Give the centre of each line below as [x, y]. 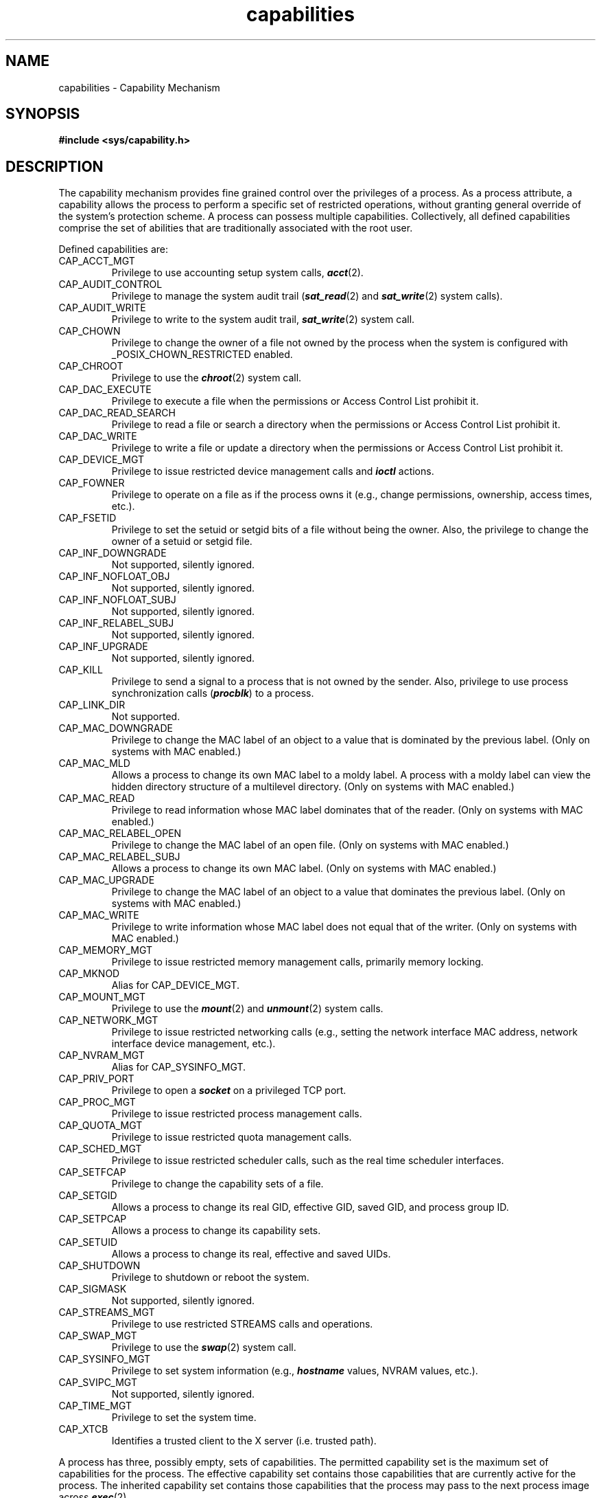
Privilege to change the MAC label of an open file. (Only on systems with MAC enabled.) [310, 845]
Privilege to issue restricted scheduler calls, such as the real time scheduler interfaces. [308, 1161]
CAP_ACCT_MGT [97, 261]
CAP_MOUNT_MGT [102, 997]
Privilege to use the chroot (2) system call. [207, 378]
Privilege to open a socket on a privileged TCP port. [229, 1091]
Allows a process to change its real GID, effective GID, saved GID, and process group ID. [310, 1207]
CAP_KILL [81, 670]
